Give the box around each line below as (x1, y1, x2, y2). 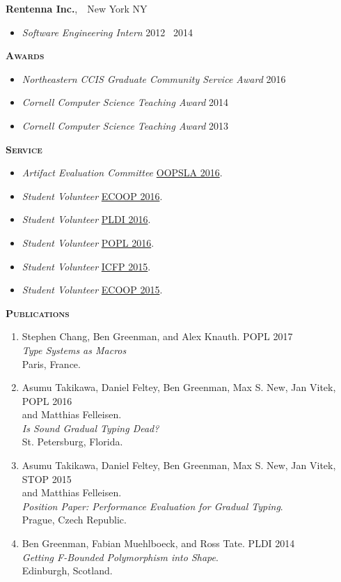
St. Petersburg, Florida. (22, 434, 123, 449)
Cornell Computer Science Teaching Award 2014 (22, 95, 229, 109)
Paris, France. (22, 356, 81, 371)
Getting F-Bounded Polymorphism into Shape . (22, 549, 219, 564)
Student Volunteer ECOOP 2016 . (22, 188, 163, 203)
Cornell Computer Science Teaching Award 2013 (22, 118, 229, 132)
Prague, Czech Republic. (22, 512, 127, 527)
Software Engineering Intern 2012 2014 (22, 24, 193, 39)
